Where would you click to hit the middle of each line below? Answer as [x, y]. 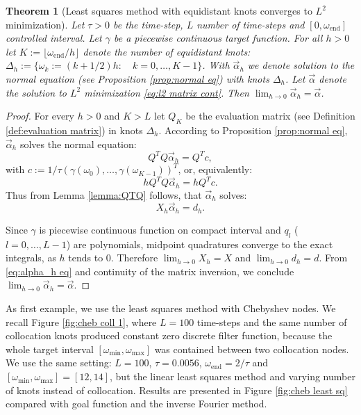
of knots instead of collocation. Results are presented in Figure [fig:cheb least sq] [177, 390]
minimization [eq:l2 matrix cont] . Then [167, 92]
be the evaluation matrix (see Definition [270, 116]
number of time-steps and [251, 24]
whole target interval [50, 349]
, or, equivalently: [215, 169]
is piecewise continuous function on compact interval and [160, 229]
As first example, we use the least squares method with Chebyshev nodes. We [171, 308]
